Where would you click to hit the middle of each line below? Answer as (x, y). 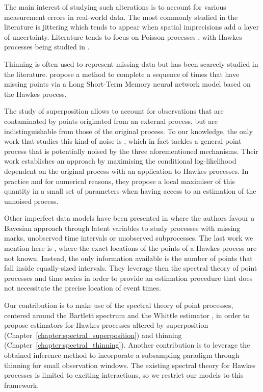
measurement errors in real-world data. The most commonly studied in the (121, 17)
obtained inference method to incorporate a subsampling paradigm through (122, 355)
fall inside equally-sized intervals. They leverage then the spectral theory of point (131, 268)
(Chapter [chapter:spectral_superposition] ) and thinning (93, 335)
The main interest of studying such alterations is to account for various (115, 7)
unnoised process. (31, 201)
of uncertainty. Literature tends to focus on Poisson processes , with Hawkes (123, 36)
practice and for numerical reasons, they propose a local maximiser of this (120, 181)
